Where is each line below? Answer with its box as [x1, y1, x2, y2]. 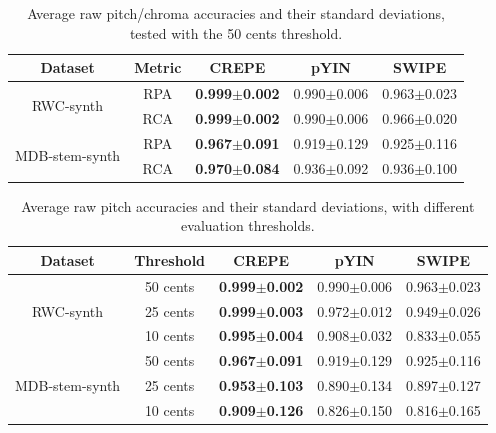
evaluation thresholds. [181, 215, 315, 236]
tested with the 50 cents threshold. [129, 22, 343, 43]
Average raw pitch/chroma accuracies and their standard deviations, [27, 3, 445, 23]
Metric [134, 57, 182, 78]
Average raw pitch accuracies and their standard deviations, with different [21, 195, 475, 216]
